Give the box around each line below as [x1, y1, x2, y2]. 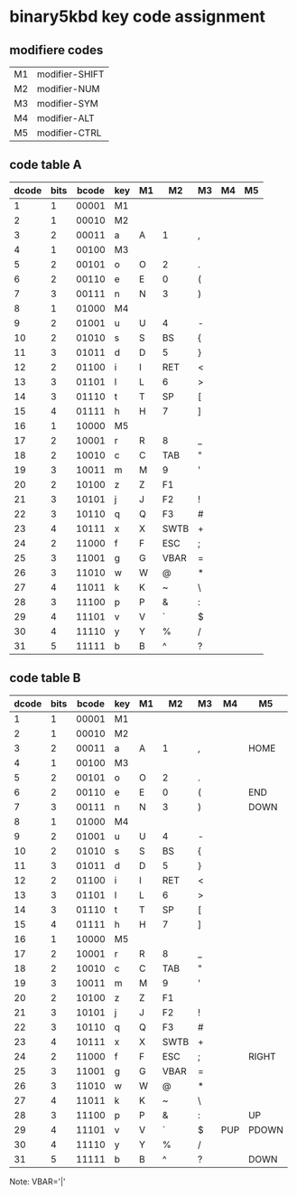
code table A [9, 157, 83, 173]
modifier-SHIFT [36, 68, 105, 80]
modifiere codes [9, 42, 104, 58]
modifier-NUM [36, 83, 101, 95]
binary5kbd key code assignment [9, 6, 266, 27]
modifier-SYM [36, 98, 99, 109]
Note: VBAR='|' [9, 1176, 66, 1187]
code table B [9, 670, 81, 686]
